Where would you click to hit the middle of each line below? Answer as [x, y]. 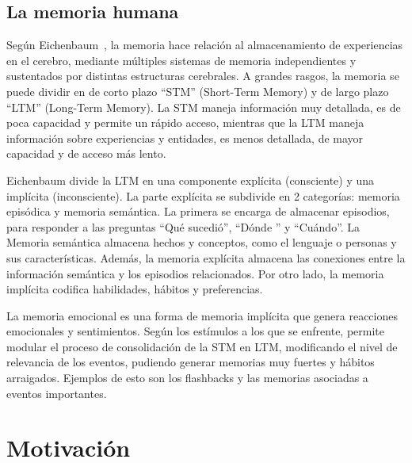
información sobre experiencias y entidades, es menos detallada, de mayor [185, 138]
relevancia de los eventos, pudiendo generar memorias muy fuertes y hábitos [191, 362]
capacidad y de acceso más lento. [86, 153]
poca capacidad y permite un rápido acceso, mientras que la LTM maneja [185, 122]
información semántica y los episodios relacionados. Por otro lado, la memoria [195, 273]
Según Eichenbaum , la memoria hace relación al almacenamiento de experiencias [205, 45]
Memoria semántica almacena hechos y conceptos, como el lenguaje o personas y [202, 242]
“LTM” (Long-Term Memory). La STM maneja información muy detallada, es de [204, 107]
